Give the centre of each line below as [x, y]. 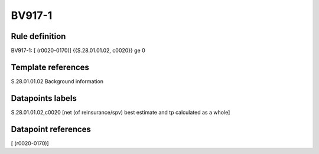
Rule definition [38, 36]
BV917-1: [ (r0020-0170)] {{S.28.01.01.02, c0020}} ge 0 [78, 51]
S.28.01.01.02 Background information [57, 81]
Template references [50, 67]
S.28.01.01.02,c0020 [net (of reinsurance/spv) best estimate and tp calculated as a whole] [121, 112]
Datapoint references [51, 129]
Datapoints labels [44, 98]
